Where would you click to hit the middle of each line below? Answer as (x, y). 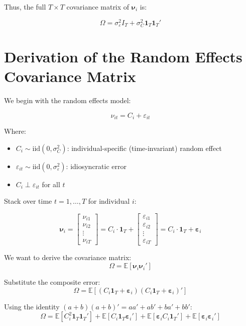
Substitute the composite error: (52, 282)
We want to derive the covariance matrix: (68, 257)
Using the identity (32, 306)
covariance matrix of (98, 7)
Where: (15, 131)
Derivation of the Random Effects (123, 57)
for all (51, 184)
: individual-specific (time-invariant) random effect (144, 148)
